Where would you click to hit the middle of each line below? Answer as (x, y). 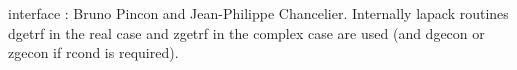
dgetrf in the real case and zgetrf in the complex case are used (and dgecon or (246, 32)
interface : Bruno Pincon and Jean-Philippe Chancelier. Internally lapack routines (258, 13)
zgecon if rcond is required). (93, 52)
